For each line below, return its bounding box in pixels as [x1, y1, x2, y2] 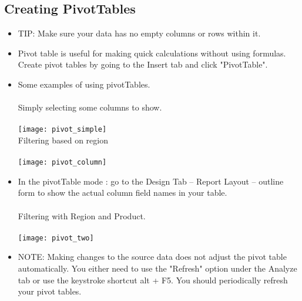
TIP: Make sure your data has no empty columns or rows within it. [18, 27, 261, 39]
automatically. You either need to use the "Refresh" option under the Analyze [18, 262, 297, 275]
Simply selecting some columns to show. [18, 101, 162, 113]
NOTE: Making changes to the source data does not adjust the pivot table [18, 250, 287, 263]
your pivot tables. [18, 285, 82, 297]
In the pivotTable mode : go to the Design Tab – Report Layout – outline [18, 175, 284, 187]
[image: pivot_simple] [18, 125, 107, 134]
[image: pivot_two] [18, 233, 94, 242]
